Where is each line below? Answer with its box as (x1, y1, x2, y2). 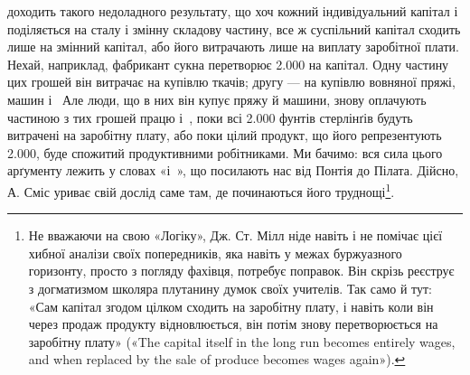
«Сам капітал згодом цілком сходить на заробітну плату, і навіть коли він (28, 296, 434, 315)
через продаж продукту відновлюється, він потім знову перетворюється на (28, 314, 438, 333)
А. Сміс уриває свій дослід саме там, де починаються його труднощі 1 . (7, 179, 395, 201)
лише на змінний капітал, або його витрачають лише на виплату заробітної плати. (7, 37, 459, 56)
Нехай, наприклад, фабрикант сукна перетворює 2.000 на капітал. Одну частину (7, 54, 449, 73)
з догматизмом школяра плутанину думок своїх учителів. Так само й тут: (28, 278, 432, 297)
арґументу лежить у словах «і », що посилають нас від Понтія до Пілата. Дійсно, (7, 161, 459, 180)
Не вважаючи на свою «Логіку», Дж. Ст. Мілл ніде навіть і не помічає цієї (28, 226, 443, 245)
